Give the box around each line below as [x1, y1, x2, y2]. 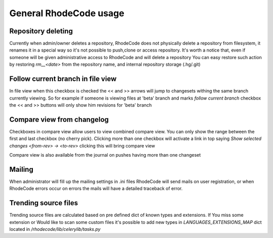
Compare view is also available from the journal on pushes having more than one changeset [9, 152, 201, 158]
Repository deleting [9, 27, 73, 35]
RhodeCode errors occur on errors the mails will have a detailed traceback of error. [9, 185, 183, 192]
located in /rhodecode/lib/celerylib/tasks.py [9, 226, 101, 232]
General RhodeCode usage [9, 8, 125, 19]
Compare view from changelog [9, 115, 109, 124]
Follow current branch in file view [9, 75, 117, 83]
